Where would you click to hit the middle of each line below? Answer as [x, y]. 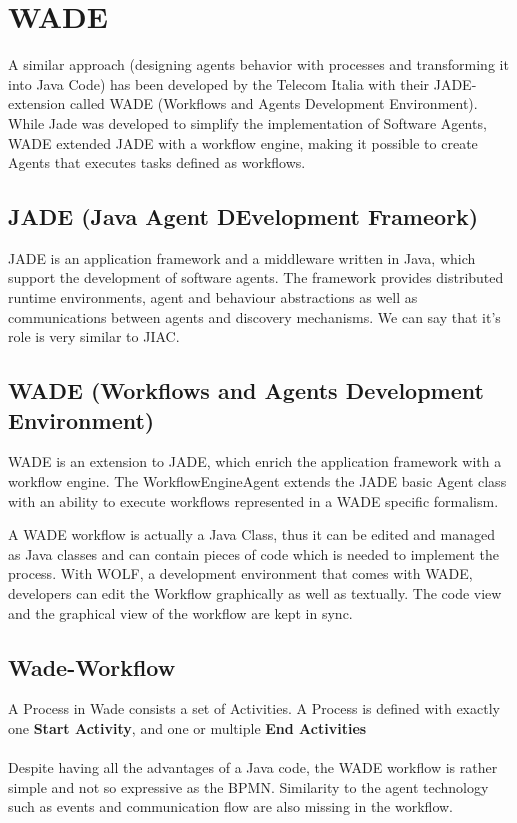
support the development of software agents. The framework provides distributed [256, 277]
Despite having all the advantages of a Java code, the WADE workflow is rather [253, 767]
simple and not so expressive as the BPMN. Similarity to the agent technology [248, 786]
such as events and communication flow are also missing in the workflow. [230, 806]
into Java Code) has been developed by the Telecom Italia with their [219, 83]
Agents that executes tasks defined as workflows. [157, 162]
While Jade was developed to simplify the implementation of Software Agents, [247, 122]
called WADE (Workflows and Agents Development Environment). [273, 103]
